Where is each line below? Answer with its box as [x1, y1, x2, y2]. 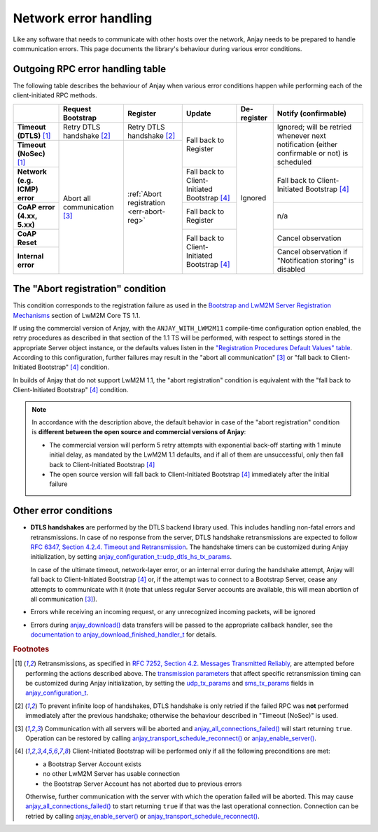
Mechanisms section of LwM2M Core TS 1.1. [13, 311, 141, 319]
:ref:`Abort [127, 189, 162, 199]
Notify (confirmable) [276, 109, 346, 118]
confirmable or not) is [276, 148, 349, 158]
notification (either [276, 140, 338, 150]
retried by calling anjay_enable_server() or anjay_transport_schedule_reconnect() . [25, 812, 260, 820]
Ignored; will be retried [276, 123, 352, 132]
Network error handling [13, 11, 153, 26]
